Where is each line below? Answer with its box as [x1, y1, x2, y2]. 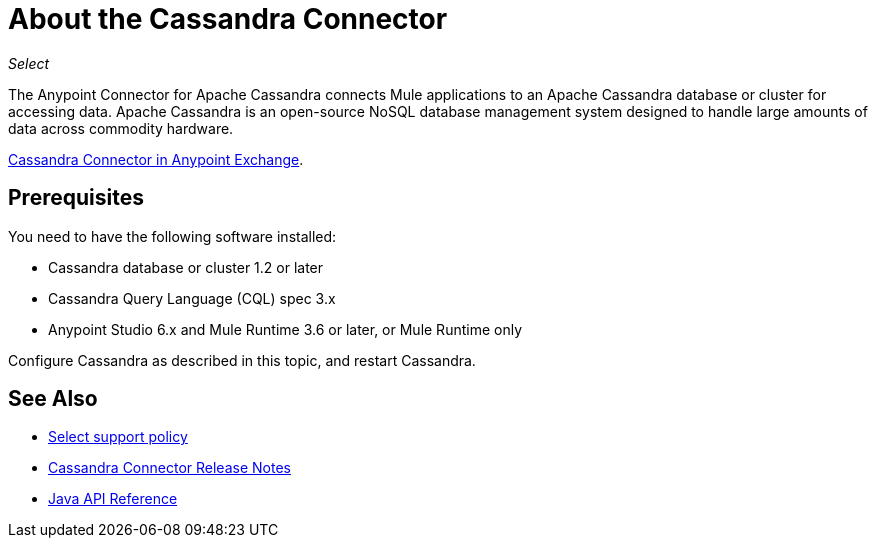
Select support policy [48, 428, 188, 446]
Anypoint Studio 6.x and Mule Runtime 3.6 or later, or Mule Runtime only [48, 320, 523, 338]
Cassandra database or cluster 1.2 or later [48, 258, 324, 276]
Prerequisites [8, 185, 144, 211]
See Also [8, 386, 98, 412]
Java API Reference [48, 490, 178, 508]
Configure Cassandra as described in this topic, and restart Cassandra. [8, 351, 476, 369]
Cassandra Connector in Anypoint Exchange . [8, 150, 304, 168]
